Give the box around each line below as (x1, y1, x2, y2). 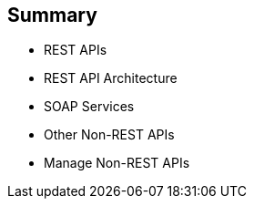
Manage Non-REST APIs (44, 155, 190, 171)
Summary (7, 4, 97, 26)
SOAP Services (44, 98, 135, 115)
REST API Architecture (44, 70, 178, 87)
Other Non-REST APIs (44, 127, 175, 143)
